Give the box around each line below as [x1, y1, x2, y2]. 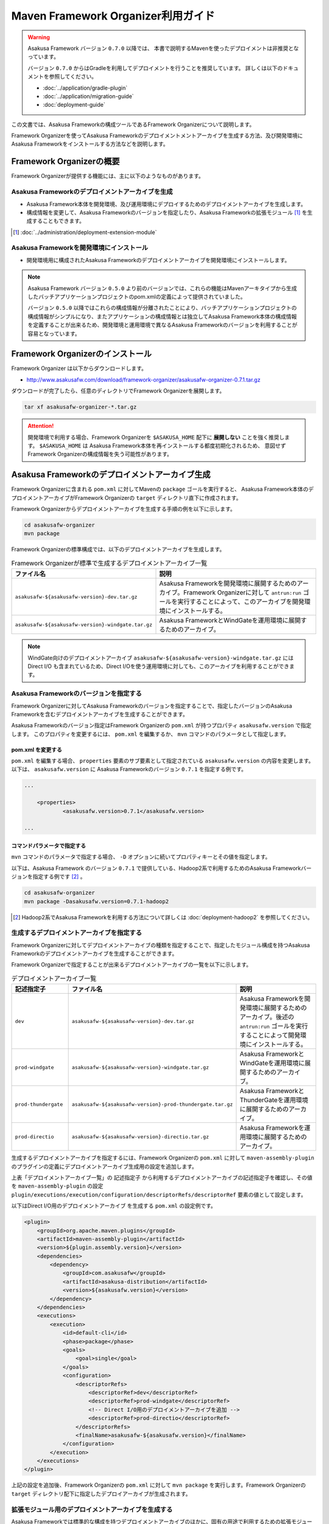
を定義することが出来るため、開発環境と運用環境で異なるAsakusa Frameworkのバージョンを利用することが [27, 321, 298, 329]
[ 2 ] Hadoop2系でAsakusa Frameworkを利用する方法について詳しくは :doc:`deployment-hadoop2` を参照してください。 [13, 913, 313, 920]
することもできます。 [31, 217, 85, 225]
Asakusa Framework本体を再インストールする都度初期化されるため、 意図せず [89, 442, 286, 449]
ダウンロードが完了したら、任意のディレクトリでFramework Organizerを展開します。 [11, 387, 225, 394]
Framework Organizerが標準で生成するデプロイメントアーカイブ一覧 [11, 559, 208, 567]
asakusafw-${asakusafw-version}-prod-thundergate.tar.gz [71, 1101, 233, 1108]
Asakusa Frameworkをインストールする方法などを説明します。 [11, 140, 169, 148]
